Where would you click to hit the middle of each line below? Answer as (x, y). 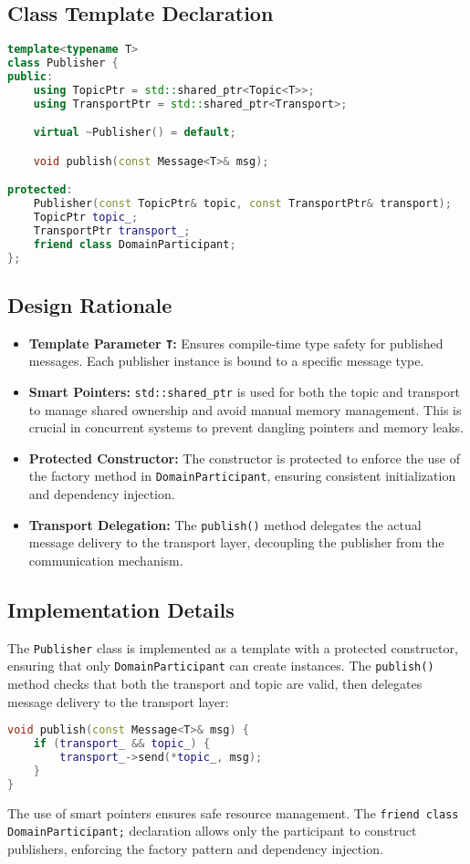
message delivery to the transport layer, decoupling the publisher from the (236, 542)
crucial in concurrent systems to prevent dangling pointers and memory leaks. (246, 427)
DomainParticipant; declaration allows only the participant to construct (212, 831)
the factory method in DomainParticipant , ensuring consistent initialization (242, 476)
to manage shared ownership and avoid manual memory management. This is (245, 409)
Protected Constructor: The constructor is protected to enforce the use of (244, 458)
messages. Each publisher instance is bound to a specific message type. (226, 361)
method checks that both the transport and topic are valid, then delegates (215, 684)
